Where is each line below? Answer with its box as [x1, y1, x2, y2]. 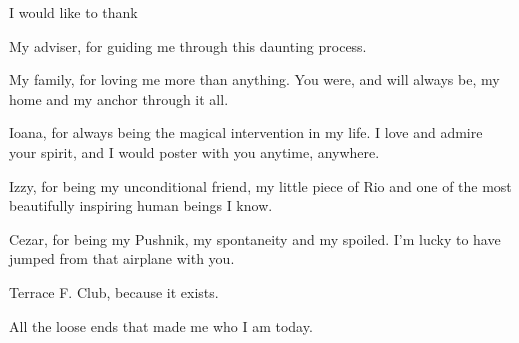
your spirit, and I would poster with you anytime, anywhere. [9, 141, 380, 162]
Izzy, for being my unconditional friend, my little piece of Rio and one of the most [9, 175, 512, 196]
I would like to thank [9, 2, 138, 22]
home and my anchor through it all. [9, 88, 229, 109]
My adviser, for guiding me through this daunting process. [9, 35, 367, 56]
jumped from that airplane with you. [9, 248, 235, 269]
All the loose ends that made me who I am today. [9, 315, 313, 336]
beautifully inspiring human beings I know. [9, 195, 273, 216]
